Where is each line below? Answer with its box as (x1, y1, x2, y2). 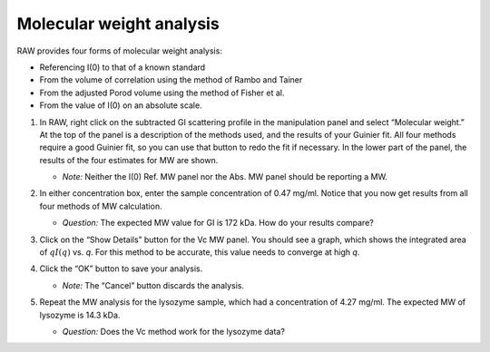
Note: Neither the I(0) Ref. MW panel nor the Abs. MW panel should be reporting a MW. (62, 171, 387, 182)
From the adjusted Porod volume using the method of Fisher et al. (39, 87, 285, 98)
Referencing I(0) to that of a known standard (39, 62, 206, 73)
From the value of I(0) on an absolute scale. (39, 100, 203, 111)
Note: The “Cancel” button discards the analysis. (62, 279, 245, 290)
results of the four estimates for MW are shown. (39, 154, 219, 165)
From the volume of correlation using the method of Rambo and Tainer (39, 74, 303, 85)
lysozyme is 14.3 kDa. (39, 309, 121, 320)
